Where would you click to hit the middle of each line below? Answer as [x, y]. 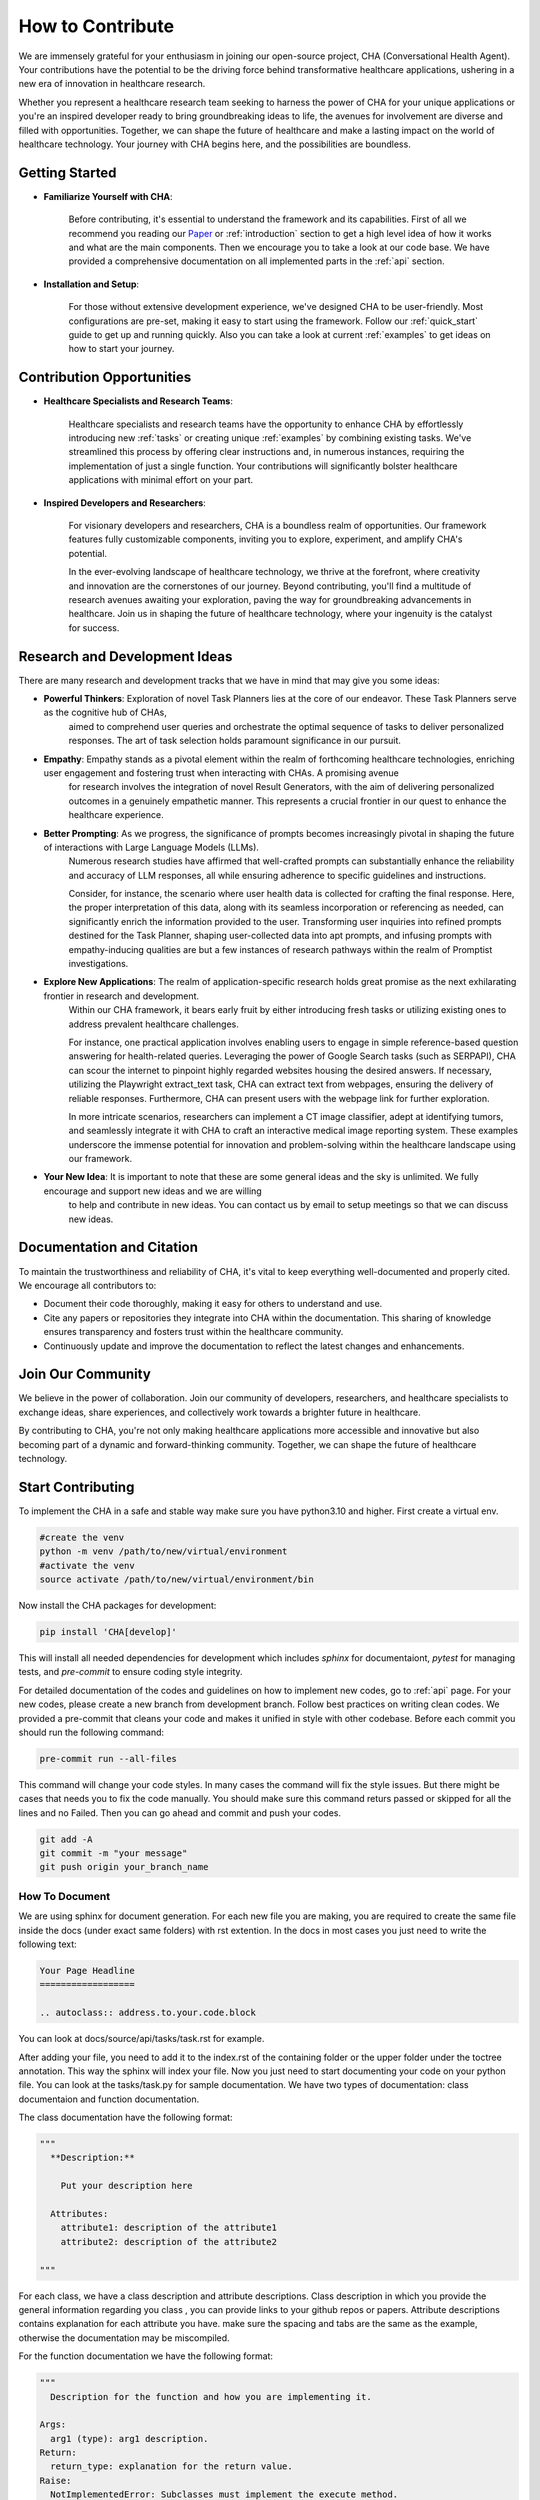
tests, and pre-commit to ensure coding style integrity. [131, 1672]
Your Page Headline [87, 1970]
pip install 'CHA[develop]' [108, 1632]
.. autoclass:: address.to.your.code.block [148, 2013]
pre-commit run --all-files [108, 1758]
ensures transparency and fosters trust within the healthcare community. [193, 1332]
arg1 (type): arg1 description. [129, 2438]
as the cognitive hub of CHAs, [105, 712]
